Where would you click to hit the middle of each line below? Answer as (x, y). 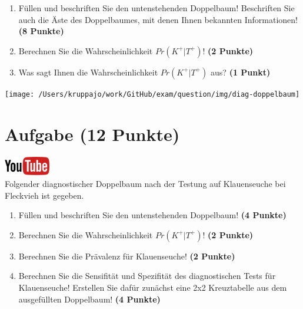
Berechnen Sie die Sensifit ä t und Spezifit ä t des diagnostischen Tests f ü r (147, 276)
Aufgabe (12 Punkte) (92, 134)
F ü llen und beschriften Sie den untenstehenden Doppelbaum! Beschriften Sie (157, 8)
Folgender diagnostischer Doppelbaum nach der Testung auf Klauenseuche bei (145, 183)
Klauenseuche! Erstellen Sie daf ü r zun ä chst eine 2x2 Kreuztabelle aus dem (153, 287)
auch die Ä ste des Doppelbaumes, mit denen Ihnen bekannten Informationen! (158, 19)
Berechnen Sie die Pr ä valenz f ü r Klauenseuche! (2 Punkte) (127, 256)
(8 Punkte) (41, 31)
